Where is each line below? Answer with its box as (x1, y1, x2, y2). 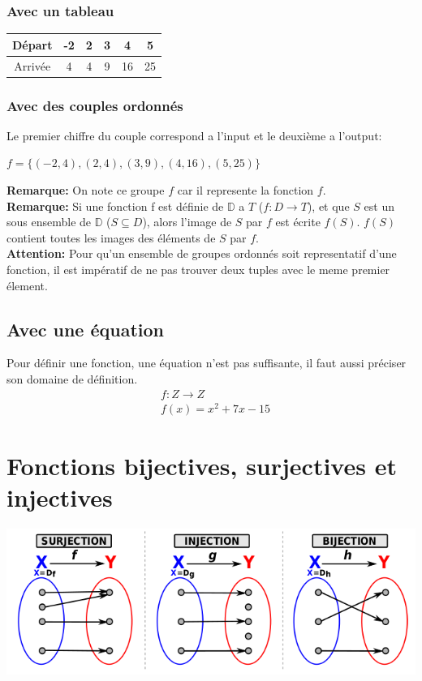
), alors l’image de (142, 213, 232, 230)
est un (364, 197, 394, 214)
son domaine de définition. (6, 370, 138, 388)
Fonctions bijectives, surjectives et (6, 448, 397, 482)
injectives (6, 481, 113, 514)
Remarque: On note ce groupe (6, 182, 165, 199)
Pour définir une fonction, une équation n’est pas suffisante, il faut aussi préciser (6, 354, 407, 371)
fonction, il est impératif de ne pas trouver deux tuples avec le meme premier (6, 261, 390, 278)
